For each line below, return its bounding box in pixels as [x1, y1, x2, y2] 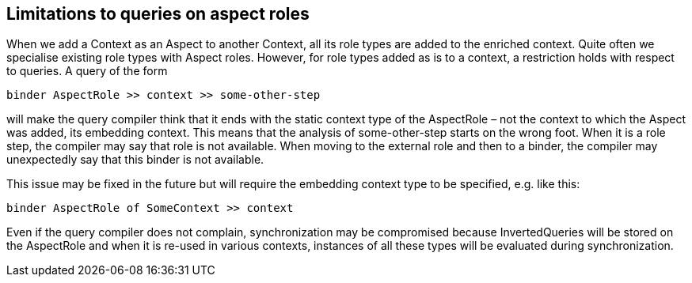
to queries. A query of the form [6, 64, 168, 78]
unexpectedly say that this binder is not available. [6, 153, 264, 167]
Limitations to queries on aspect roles [6, 4, 310, 24]
